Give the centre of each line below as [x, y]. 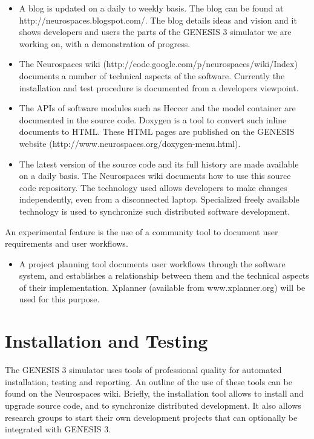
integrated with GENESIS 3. [58, 429]
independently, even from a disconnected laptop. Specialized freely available [159, 199]
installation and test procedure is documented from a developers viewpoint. [159, 87]
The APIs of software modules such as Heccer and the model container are [157, 108]
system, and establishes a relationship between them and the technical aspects [164, 275]
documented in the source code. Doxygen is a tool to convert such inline [153, 119]
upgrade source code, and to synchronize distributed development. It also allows [153, 405]
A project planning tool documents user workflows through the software [152, 263]
